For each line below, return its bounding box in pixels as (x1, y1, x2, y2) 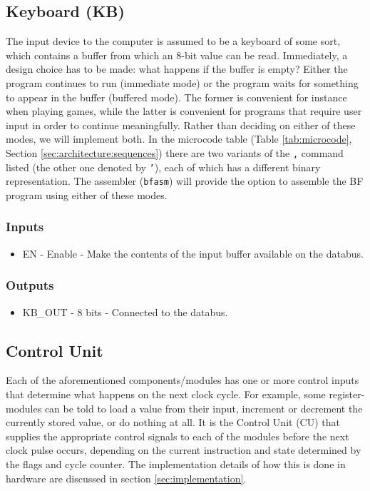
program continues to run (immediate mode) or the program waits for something (6, 75, 359, 90)
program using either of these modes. (6, 187, 168, 202)
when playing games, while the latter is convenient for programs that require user (6, 103, 362, 118)
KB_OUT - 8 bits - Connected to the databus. (22, 304, 228, 319)
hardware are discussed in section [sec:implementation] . (6, 470, 247, 485)
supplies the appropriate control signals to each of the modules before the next (6, 428, 349, 443)
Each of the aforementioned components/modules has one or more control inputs (6, 373, 359, 388)
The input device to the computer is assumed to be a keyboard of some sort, (6, 34, 341, 49)
